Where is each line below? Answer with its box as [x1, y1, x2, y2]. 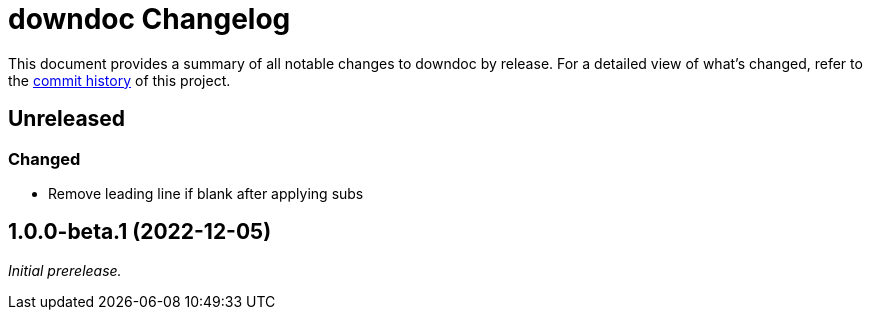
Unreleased [8, 106, 126, 132]
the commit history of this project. [8, 71, 231, 89]
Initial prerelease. [8, 261, 122, 279]
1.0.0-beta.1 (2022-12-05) [8, 219, 272, 245]
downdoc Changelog [8, 2, 291, 36]
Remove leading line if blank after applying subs [48, 184, 364, 202]
